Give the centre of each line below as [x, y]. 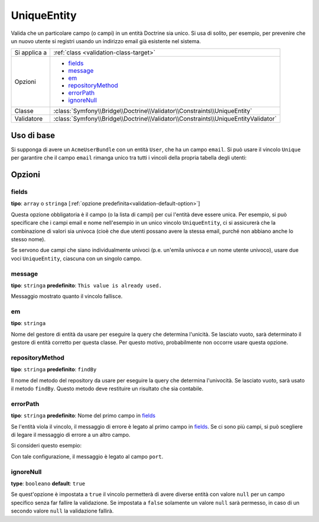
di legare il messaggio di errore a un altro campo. [71, 435]
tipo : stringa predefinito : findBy [54, 369]
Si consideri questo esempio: [46, 446]
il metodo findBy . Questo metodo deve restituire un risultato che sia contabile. [107, 389]
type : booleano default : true [48, 483]
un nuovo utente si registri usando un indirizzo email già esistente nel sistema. [106, 41]
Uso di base [33, 135]
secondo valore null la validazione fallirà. [62, 511]
